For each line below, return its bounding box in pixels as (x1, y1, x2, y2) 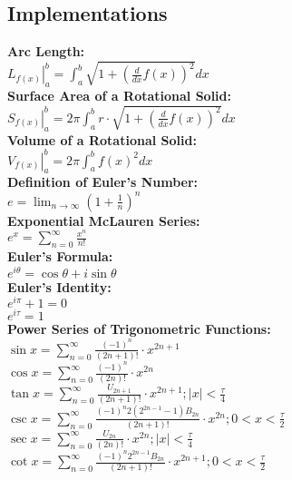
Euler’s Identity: (7, 277, 112, 296)
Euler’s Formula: (7, 246, 113, 265)
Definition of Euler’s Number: (7, 172, 199, 191)
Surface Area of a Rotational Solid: (7, 85, 231, 104)
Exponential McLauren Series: (7, 211, 200, 230)
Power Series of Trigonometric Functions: (7, 319, 271, 338)
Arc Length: (7, 42, 85, 61)
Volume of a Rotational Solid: (7, 130, 197, 149)
